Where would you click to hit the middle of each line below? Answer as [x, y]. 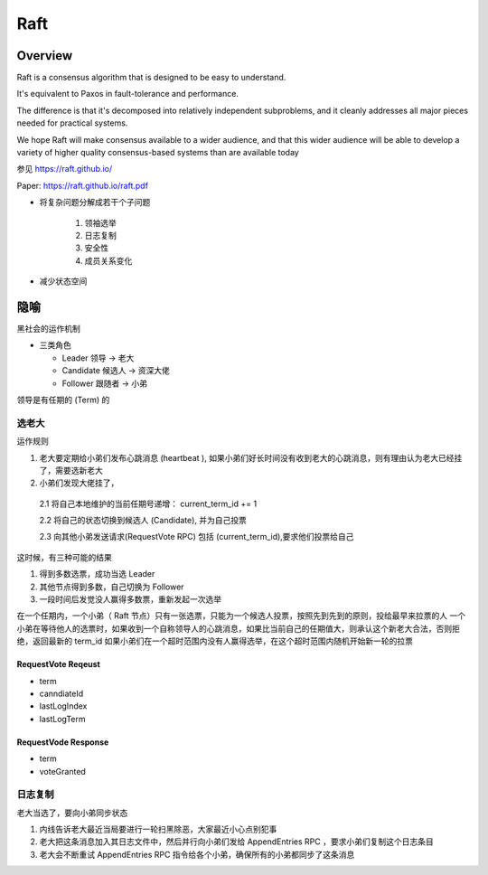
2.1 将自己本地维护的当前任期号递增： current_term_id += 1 [148, 503]
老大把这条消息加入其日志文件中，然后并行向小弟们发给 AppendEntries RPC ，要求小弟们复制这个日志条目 [236, 842]
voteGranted [62, 771]
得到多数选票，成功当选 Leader [97, 574]
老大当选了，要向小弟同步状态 [72, 813]
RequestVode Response [63, 742]
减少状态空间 [63, 281]
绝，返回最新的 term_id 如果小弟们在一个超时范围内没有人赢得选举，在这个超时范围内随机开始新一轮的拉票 [215, 641]
